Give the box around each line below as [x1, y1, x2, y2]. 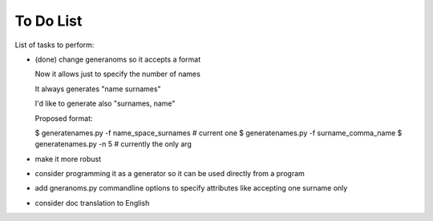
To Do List [14, 12, 83, 30]
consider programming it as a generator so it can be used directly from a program [34, 169, 305, 179]
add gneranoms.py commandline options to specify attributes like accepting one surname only [34, 183, 348, 193]
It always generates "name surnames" [34, 84, 161, 94]
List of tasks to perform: [14, 40, 95, 50]
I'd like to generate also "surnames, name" [34, 98, 176, 108]
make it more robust [34, 154, 102, 163]
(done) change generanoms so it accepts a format [34, 54, 201, 64]
